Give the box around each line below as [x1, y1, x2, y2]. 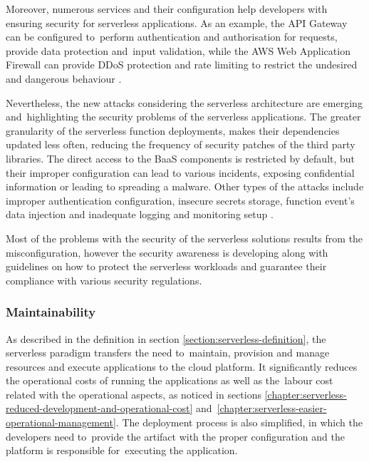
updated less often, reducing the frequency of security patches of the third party [6, 137, 355, 152]
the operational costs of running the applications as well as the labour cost [6, 373, 333, 388]
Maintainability [6, 303, 96, 321]
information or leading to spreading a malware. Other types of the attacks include [6, 179, 364, 194]
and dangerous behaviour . [6, 71, 122, 86]
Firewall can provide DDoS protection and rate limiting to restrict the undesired [6, 57, 358, 72]
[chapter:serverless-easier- [217, 401, 327, 416]
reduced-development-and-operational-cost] [6, 401, 193, 416]
